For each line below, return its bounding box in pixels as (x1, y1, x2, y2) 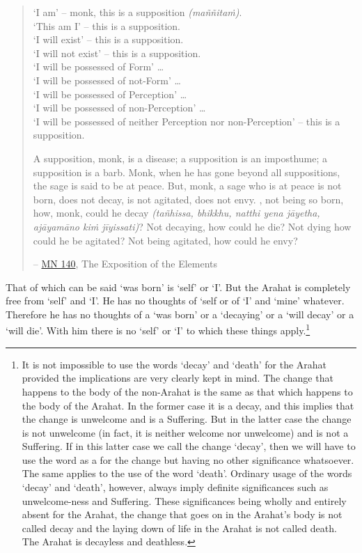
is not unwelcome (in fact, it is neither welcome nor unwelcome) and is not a (22, 425, 349, 439)
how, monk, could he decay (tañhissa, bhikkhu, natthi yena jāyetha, (33, 205, 320, 220)
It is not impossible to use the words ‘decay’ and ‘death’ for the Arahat (22, 357, 327, 371)
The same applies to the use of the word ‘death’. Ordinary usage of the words (22, 466, 352, 481)
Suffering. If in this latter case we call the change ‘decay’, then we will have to (22, 439, 356, 453)
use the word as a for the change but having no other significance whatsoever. (22, 452, 354, 467)
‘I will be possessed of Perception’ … (33, 86, 187, 101)
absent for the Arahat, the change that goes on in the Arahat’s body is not (22, 507, 343, 522)
